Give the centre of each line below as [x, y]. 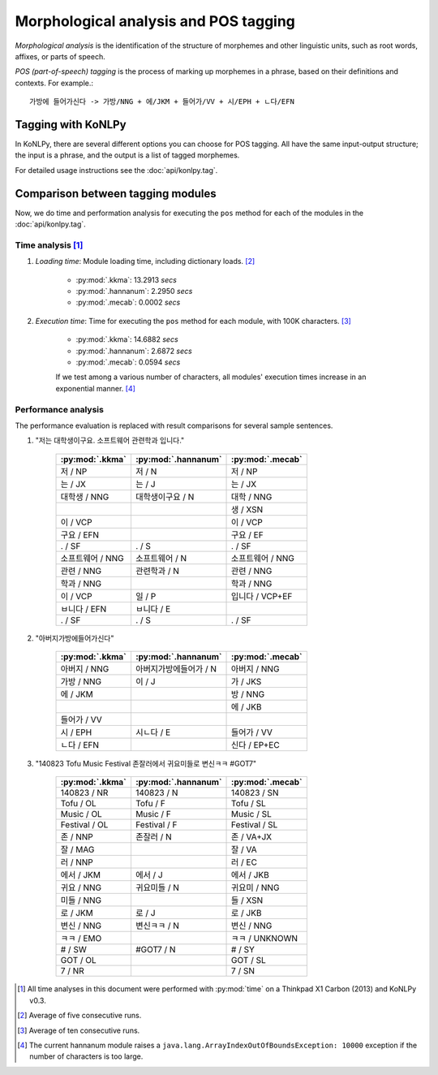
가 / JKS [247, 682]
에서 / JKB [250, 875]
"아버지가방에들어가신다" [75, 638]
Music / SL [251, 814]
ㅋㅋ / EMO [81, 939]
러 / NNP [77, 862]
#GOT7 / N [155, 950]
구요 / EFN [80, 534]
